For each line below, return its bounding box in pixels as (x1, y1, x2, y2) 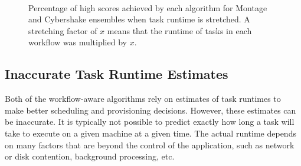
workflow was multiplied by (28, 36, 127, 48)
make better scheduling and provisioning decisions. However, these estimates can (5, 104, 296, 116)
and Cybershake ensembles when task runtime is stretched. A (28, 13, 250, 25)
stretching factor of (28, 24, 97, 36)
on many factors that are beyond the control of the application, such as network (5, 138, 295, 151)
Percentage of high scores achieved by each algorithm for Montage (28, 1, 267, 14)
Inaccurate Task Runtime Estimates (5, 65, 228, 83)
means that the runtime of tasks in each (107, 24, 252, 36)
